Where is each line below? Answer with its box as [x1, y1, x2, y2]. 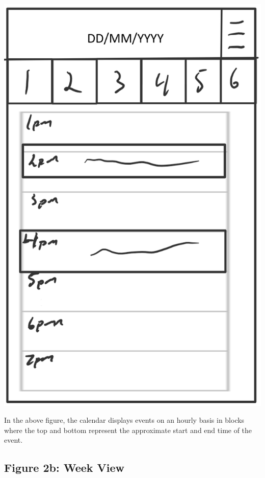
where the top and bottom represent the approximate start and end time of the [4, 424, 252, 435]
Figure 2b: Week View [4, 460, 125, 475]
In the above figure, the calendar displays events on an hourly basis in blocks [4, 415, 245, 425]
